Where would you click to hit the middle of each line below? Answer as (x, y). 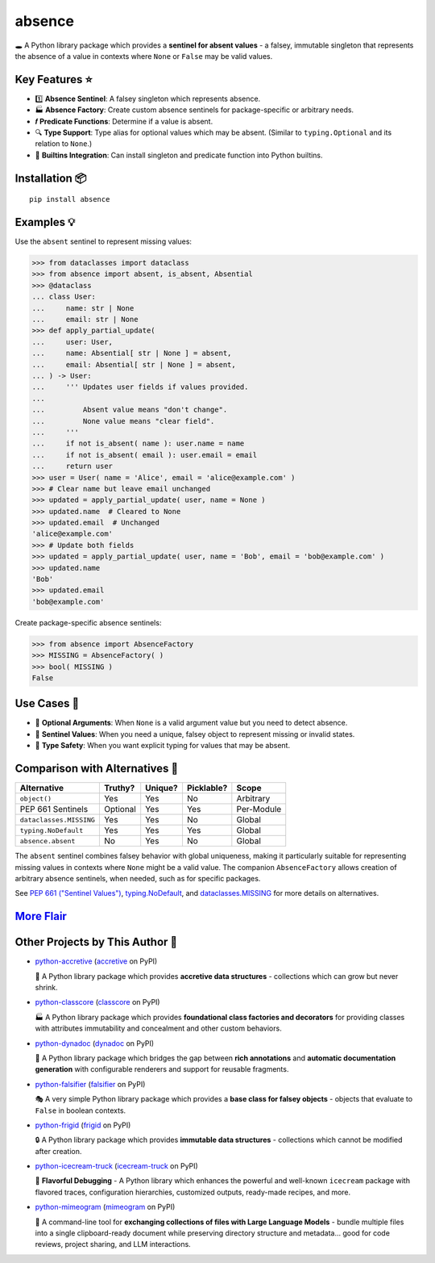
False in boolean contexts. (81, 1110)
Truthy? (119, 788)
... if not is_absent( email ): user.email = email (145, 455)
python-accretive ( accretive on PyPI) (96, 961)
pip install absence (70, 199)
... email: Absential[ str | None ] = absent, (134, 364)
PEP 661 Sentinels (54, 809)
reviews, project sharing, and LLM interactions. (113, 1244)
